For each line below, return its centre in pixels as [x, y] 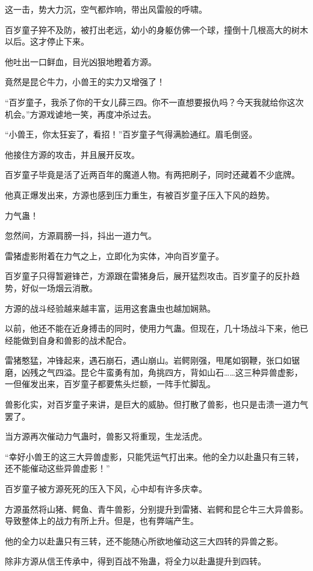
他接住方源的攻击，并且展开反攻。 [72, 154]
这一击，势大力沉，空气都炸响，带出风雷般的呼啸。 [106, 9]
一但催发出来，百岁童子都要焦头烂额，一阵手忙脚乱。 [110, 384]
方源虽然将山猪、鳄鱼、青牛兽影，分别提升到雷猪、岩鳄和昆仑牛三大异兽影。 [156, 509]
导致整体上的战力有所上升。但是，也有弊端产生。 [102, 521]
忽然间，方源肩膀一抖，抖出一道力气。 [81, 235]
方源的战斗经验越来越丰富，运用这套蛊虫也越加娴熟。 [110, 308]
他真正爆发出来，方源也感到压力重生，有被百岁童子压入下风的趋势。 [140, 194]
